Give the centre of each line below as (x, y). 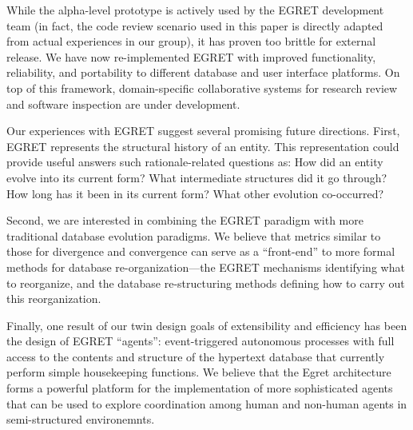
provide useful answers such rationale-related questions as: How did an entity (195, 162)
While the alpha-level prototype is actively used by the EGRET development (195, 10)
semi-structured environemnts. (81, 419)
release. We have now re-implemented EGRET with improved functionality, (191, 56)
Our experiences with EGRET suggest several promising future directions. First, (203, 131)
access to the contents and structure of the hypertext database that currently (196, 356)
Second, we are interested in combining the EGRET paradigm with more (185, 220)
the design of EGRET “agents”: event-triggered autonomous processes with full (201, 341)
